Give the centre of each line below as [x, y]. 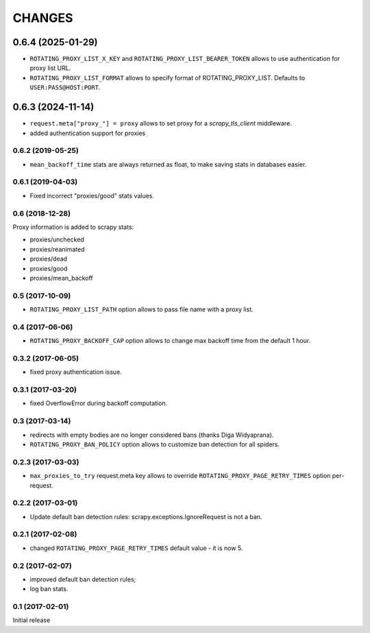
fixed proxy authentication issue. [76, 372]
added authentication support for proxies [88, 133]
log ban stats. [49, 589]
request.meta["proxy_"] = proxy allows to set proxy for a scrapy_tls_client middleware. [161, 123]
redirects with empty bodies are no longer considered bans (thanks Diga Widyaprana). [152, 435]
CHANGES [43, 18]
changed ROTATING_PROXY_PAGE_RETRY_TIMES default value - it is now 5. [136, 548]
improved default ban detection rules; [83, 579]
